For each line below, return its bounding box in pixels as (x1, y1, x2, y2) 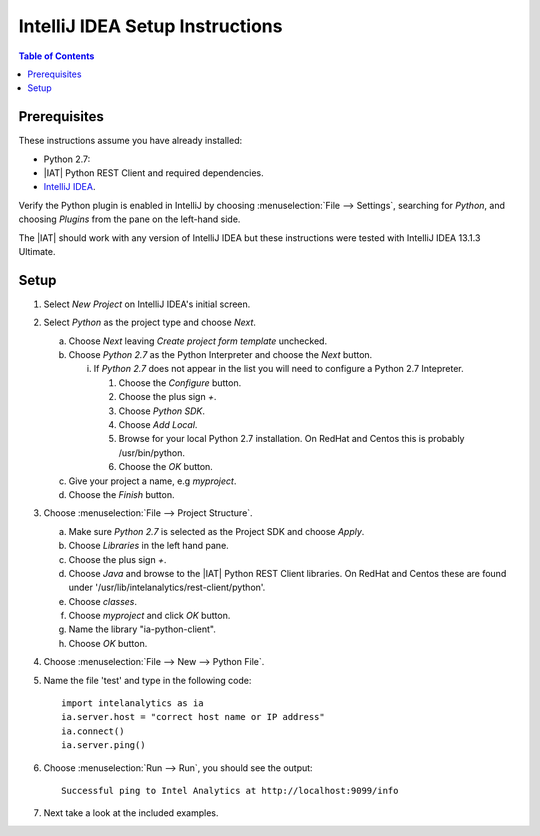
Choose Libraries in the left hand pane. (68, 540, 229, 552)
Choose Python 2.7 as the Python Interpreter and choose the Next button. (68, 349, 373, 361)
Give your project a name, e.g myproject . (68, 475, 237, 487)
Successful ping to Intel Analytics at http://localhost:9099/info (61, 785, 399, 796)
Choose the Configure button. (118, 376, 242, 389)
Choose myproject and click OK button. (68, 610, 231, 622)
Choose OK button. (68, 637, 148, 649)
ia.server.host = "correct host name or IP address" (61, 711, 325, 723)
